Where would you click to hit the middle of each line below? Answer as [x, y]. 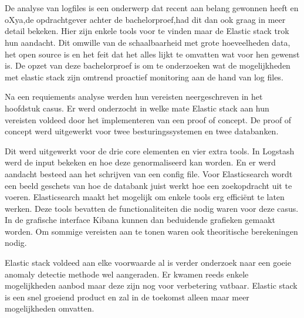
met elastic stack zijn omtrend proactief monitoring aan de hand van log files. [144, 77]
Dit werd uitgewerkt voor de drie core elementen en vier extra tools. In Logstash [150, 150]
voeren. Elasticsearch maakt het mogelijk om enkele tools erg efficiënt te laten [145, 197]
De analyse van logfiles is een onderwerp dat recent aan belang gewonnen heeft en [152, 8]
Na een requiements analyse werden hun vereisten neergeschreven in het [134, 97]
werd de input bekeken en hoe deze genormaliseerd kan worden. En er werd [140, 162]
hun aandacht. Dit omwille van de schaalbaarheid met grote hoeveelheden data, [148, 42]
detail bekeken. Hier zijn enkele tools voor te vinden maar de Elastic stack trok [147, 31]
